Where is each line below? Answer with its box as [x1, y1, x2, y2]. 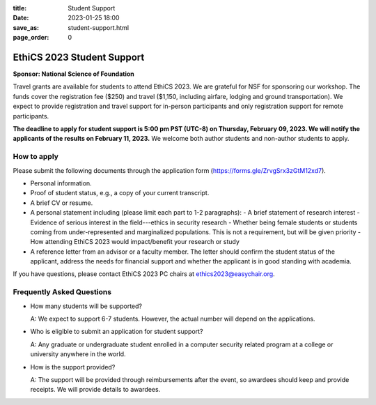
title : [13, 4, 27, 12]
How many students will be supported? [30, 302, 143, 310]
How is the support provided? [30, 362, 116, 371]
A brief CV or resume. [30, 199, 93, 207]
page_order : [13, 33, 49, 42]
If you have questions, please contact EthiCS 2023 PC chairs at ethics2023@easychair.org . [13, 270, 275, 278]
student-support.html [68, 23, 129, 31]
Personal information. [30, 178, 92, 188]
